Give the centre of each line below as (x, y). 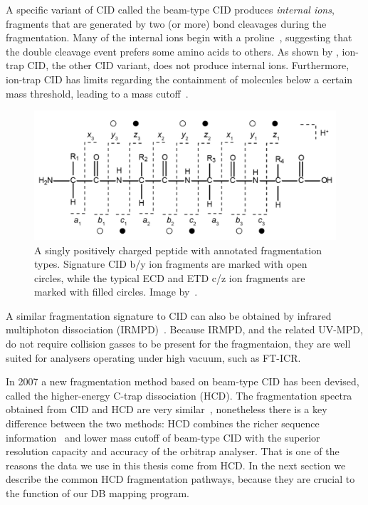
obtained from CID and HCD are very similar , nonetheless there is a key (167, 409)
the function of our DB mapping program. (98, 493)
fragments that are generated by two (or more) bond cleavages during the (166, 23)
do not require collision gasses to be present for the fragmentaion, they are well (178, 344)
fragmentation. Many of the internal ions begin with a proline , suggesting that (179, 37)
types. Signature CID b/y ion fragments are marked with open (171, 264)
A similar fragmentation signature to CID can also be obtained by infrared (169, 315)
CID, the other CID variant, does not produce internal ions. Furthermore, (188, 65)
